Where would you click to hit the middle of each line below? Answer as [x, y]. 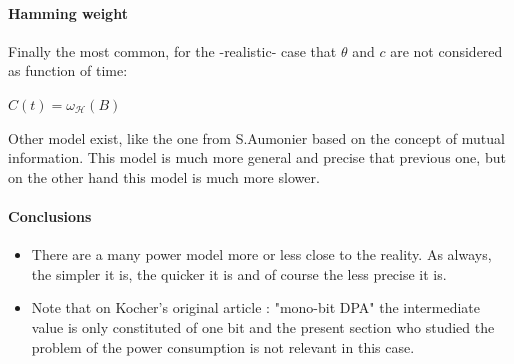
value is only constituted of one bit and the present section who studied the [263, 326]
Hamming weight [68, 12]
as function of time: [68, 70]
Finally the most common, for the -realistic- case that [172, 50]
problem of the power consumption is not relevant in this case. [223, 346]
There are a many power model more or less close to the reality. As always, [261, 254]
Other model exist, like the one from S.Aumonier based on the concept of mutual [256, 137]
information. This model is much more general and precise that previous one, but [257, 157]
